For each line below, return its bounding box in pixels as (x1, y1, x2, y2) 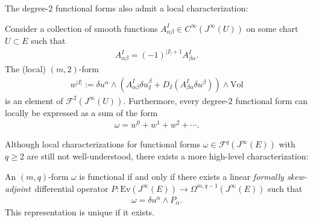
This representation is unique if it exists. (5, 206, 154, 218)
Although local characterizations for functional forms (5, 138, 200, 150)
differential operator (34, 182, 109, 194)
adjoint (5, 182, 31, 194)
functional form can (235, 94, 308, 106)
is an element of (5, 94, 63, 106)
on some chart (246, 22, 299, 34)
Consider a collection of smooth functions (5, 22, 158, 34)
